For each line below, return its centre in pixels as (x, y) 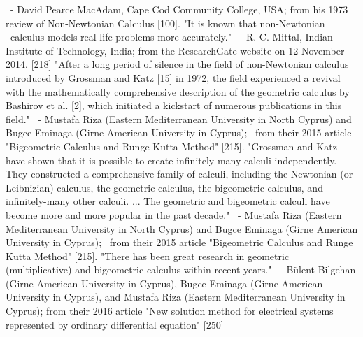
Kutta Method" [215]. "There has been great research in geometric (148, 256)
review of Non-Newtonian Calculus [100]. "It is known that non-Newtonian (165, 23)
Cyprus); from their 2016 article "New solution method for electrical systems (170, 311)
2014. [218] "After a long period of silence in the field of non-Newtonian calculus (177, 64)
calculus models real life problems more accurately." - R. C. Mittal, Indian (171, 37)
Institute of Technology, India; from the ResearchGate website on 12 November (175, 50)
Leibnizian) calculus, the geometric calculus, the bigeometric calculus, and (164, 187)
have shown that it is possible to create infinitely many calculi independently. (171, 160)
